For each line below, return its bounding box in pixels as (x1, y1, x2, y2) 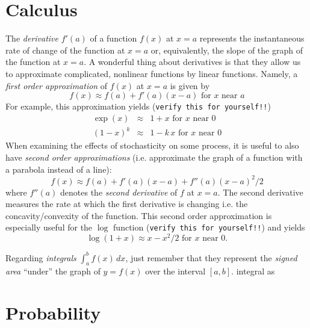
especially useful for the (5, 221, 93, 234)
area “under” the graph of (5, 265, 101, 277)
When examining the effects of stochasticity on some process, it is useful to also (5, 139, 299, 152)
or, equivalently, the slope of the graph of (150, 43, 303, 56)
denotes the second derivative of (60, 185, 178, 198)
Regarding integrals (5, 251, 76, 264)
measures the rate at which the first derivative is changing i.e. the (5, 197, 248, 210)
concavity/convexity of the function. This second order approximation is (5, 209, 272, 221)
